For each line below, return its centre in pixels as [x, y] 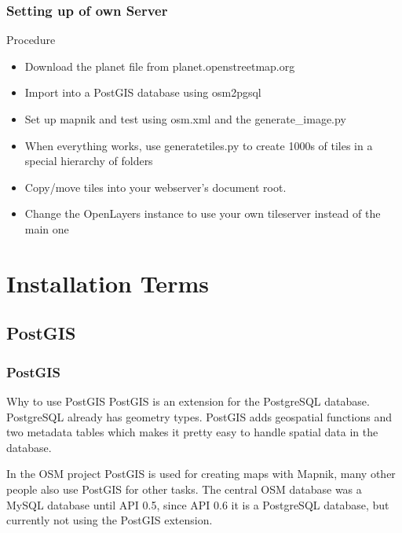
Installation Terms [108, 283]
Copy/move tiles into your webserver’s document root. [155, 187]
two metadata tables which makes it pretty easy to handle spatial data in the [192, 432]
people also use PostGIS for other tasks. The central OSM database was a [184, 489]
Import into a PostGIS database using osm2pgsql [143, 92]
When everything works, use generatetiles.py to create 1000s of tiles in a [199, 145]
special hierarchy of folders [89, 161]
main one [47, 228]
